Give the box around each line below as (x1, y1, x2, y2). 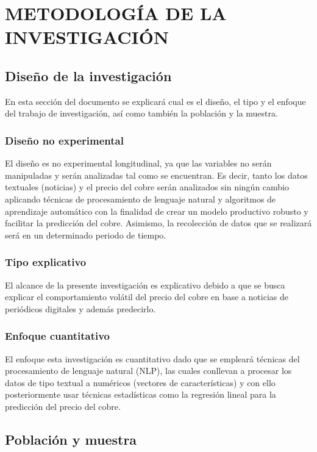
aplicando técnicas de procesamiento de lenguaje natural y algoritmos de (5, 192, 276, 205)
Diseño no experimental (5, 132, 124, 148)
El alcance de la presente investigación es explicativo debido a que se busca (5, 278, 285, 291)
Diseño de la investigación (5, 66, 172, 85)
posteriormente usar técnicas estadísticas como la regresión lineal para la (5, 388, 276, 401)
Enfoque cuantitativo (5, 328, 110, 343)
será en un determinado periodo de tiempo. (5, 228, 166, 241)
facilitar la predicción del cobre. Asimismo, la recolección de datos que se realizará (5, 217, 312, 229)
